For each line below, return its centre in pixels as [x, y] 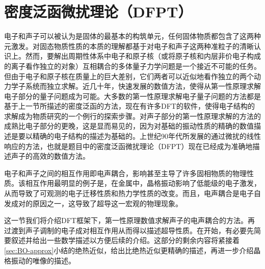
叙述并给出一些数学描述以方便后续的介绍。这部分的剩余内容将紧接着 [125, 240]
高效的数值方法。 [61, 156]
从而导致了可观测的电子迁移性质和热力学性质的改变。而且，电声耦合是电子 [129, 193]
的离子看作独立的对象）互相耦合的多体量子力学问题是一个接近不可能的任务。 [132, 66]
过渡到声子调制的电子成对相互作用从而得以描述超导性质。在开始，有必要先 [129, 230]
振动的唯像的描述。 [43, 260]
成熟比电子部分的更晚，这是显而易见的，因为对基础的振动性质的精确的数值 [129, 126]
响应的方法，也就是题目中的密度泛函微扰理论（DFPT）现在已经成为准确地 [128, 146]
